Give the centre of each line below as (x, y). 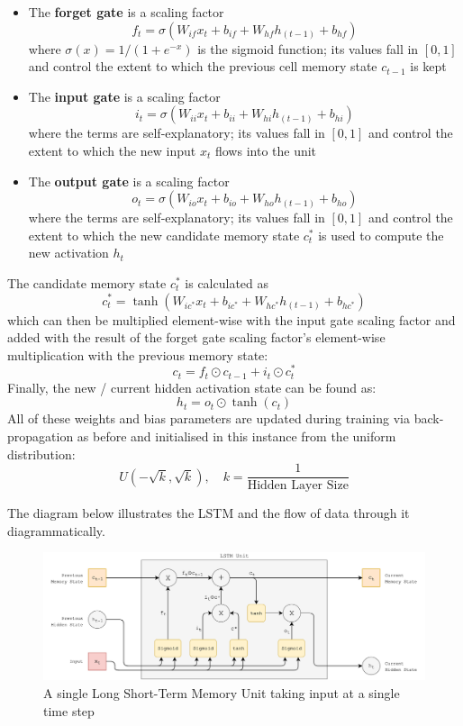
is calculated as (227, 282)
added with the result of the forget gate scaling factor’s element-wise (196, 337)
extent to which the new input (112, 150)
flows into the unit (266, 150)
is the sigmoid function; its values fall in (308, 48)
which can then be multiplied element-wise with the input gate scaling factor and (231, 319)
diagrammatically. (56, 530)
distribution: (41, 454)
